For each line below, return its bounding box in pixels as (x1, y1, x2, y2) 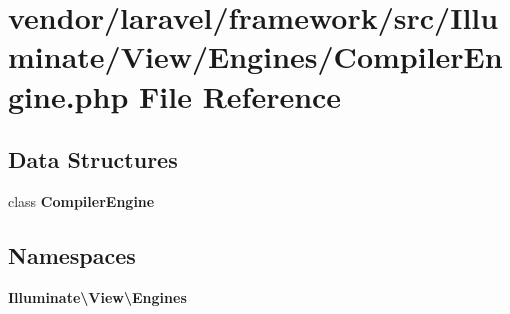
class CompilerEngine (8, 190, 155, 211)
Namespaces (8, 239, 136, 270)
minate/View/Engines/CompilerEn (8, 36, 503, 77)
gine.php (8, 75, 129, 116)
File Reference (139, 75, 342, 116)
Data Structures (8, 144, 178, 175)
